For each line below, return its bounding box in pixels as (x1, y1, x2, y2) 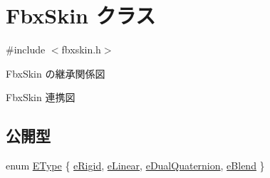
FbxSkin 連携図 (6, 90, 76, 105)
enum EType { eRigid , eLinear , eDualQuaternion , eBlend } (6, 158, 265, 173)
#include (6, 42, 46, 57)
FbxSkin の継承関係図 (6, 66, 105, 80)
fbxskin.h (61, 42, 101, 57)
